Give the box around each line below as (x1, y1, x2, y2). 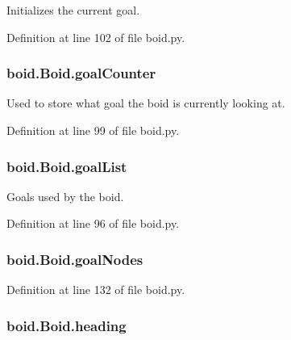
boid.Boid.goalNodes (6, 249, 143, 269)
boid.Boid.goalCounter (6, 63, 156, 83)
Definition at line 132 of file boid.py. (6, 281, 185, 298)
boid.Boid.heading (6, 315, 127, 335)
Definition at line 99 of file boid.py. (6, 122, 180, 138)
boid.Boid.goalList (6, 156, 127, 176)
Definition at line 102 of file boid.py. (6, 28, 185, 45)
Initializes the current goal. (6, 2, 140, 18)
